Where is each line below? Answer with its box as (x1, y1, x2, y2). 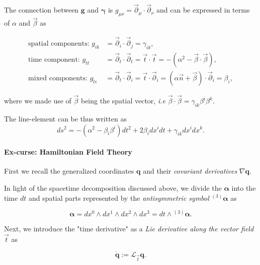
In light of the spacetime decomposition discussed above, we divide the (4, 182, 222, 193)
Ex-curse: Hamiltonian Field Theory (4, 147, 132, 157)
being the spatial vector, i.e (80, 95, 165, 106)
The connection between (4, 5, 79, 15)
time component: (28, 56, 80, 63)
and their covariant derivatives (143, 166, 237, 176)
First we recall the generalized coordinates (4, 166, 134, 176)
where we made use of (4, 95, 71, 106)
